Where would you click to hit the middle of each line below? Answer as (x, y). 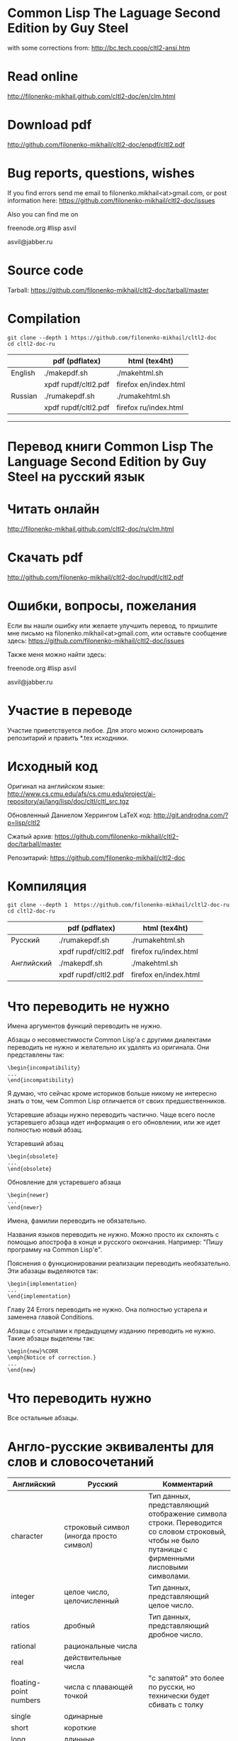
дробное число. (176, 1634)
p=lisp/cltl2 (24, 822)
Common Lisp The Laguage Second (114, 13)
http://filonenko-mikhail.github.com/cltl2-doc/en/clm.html (91, 96)
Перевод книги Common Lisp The (110, 446)
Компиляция (47, 886)
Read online (43, 77)
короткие (80, 1728)
